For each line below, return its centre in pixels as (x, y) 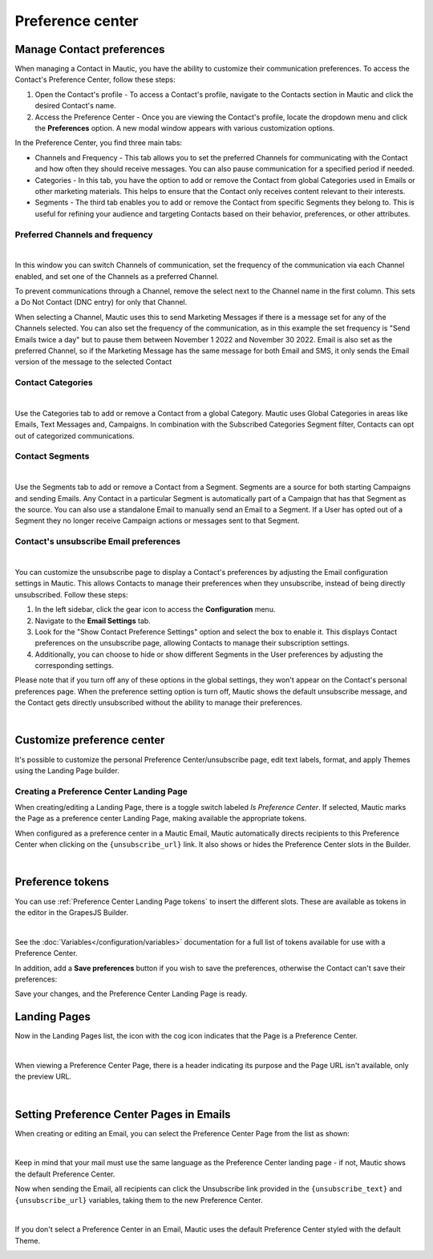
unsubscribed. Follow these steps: (71, 594)
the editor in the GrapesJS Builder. (71, 912)
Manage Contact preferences (90, 49)
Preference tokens (62, 882)
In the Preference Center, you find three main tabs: (99, 143)
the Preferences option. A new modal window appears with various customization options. (185, 128)
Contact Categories (54, 383)
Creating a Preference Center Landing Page (101, 791)
